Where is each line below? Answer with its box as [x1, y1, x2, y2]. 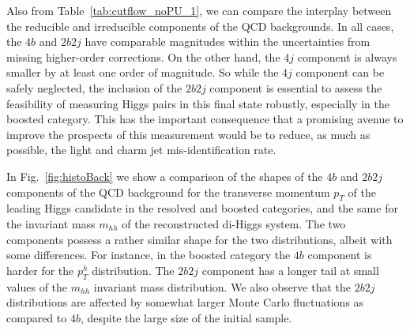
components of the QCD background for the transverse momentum [6, 183, 330, 200]
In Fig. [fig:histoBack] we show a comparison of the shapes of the [6, 167, 323, 184]
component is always [297, 48, 397, 65]
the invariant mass [6, 215, 96, 231]
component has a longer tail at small [201, 261, 379, 278]
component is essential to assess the [209, 79, 382, 96]
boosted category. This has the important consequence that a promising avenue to [6, 111, 404, 127]
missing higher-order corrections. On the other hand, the [6, 48, 280, 65]
